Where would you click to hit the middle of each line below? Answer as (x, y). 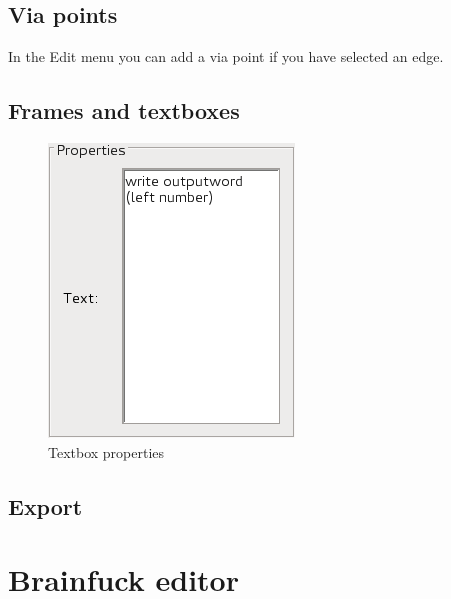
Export (45, 505)
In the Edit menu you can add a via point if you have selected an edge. (226, 56)
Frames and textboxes (124, 110)
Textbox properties (106, 451)
